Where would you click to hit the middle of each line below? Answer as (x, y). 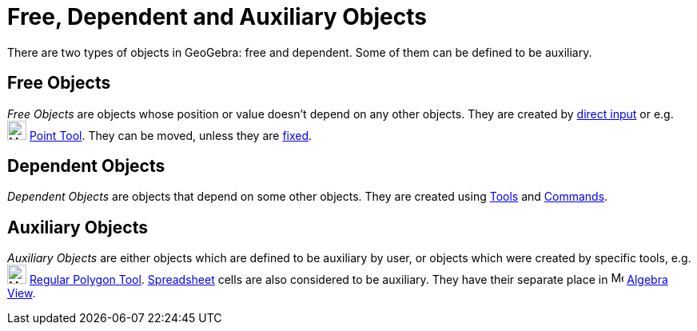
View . (22, 293)
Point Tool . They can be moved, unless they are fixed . (171, 135)
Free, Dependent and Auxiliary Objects (217, 17)
